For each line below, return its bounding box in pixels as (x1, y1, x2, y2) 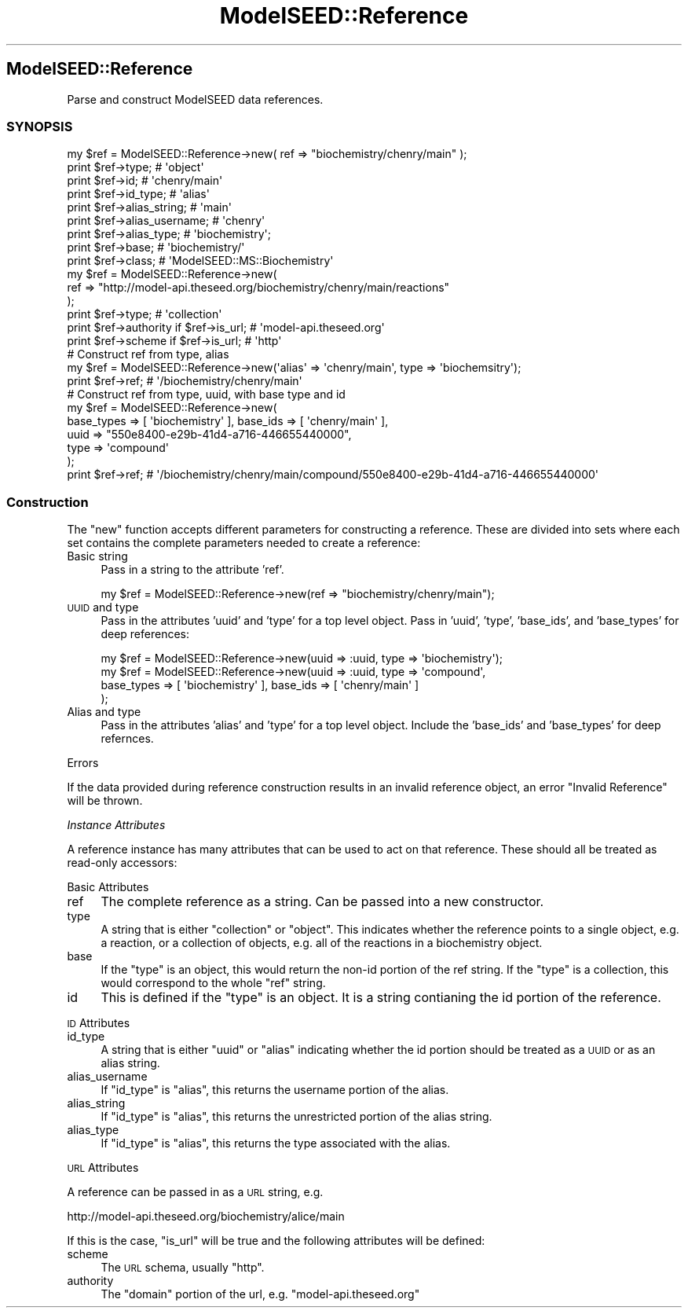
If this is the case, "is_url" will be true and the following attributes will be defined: (67, 1234, 485, 1248)
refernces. (101, 732, 154, 746)
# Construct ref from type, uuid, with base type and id (67, 387, 346, 402)
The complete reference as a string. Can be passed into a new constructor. (101, 894, 544, 910)
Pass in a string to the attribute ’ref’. (101, 563, 284, 577)
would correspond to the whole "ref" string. (101, 976, 326, 990)
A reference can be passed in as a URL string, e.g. (67, 1185, 324, 1199)
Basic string (67, 549, 128, 563)
